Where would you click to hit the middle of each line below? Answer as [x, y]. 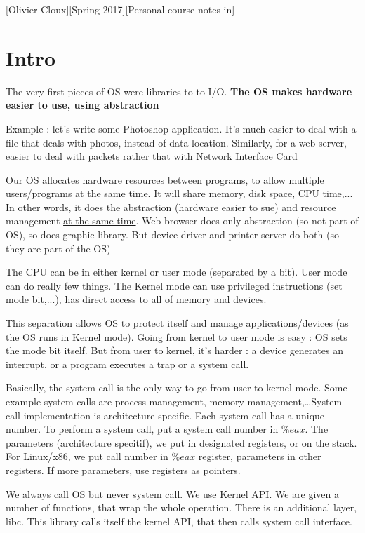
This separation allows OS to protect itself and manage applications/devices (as [177, 323]
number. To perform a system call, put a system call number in [142, 429]
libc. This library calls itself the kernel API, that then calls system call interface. [179, 521]
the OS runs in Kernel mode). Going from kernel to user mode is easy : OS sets [177, 336]
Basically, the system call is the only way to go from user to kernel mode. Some [177, 387]
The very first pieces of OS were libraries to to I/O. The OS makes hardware [179, 91]
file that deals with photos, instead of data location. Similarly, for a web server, [176, 142]
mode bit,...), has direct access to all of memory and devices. [136, 299]
